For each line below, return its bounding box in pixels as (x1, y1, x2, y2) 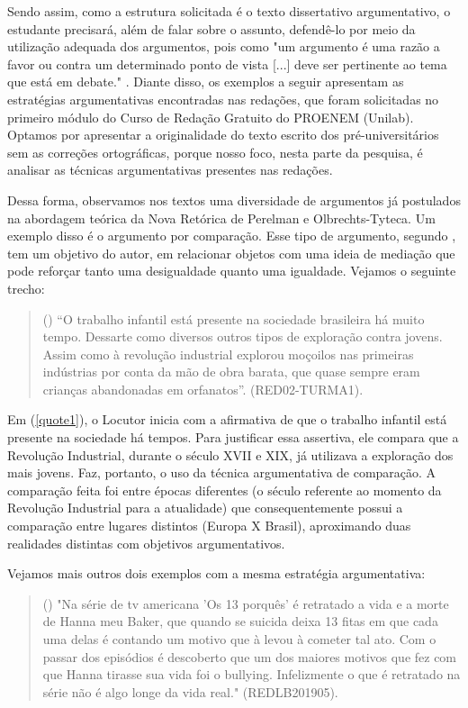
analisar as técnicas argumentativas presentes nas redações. (7, 160, 333, 179)
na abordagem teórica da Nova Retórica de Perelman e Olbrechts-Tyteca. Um (7, 208, 436, 227)
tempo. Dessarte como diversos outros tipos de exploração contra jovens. (42, 327, 443, 346)
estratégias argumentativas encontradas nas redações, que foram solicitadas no (7, 89, 439, 108)
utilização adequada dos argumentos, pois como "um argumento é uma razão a (7, 37, 440, 56)
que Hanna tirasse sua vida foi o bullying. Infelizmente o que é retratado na (42, 665, 461, 684)
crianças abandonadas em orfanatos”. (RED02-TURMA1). (42, 379, 364, 398)
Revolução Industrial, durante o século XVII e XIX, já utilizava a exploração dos (7, 445, 454, 464)
